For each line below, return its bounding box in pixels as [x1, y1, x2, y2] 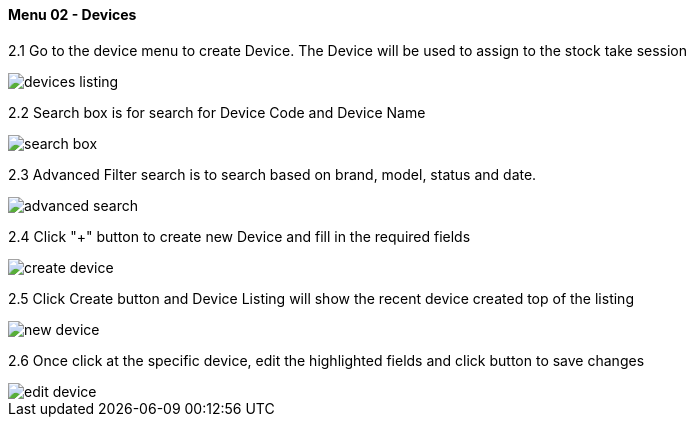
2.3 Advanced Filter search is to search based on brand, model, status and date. [8, 165, 537, 183]
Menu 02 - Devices [8, 6, 137, 23]
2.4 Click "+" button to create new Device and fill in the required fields [8, 227, 471, 245]
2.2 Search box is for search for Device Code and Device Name [8, 103, 426, 121]
